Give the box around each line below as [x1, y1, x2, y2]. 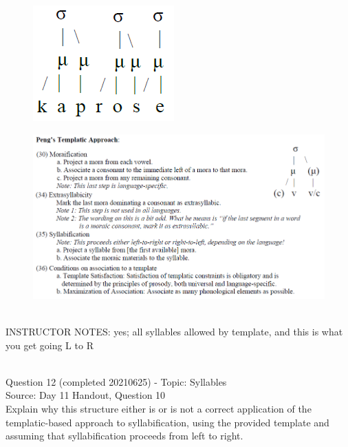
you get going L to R [6, 337, 94, 352]
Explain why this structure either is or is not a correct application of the [6, 402, 312, 415]
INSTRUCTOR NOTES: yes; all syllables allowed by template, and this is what [6, 324, 343, 339]
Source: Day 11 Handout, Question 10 [6, 388, 166, 402]
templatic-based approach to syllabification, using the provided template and [6, 415, 329, 429]
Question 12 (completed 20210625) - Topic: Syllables [6, 374, 227, 388]
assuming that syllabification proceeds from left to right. [6, 428, 243, 443]
